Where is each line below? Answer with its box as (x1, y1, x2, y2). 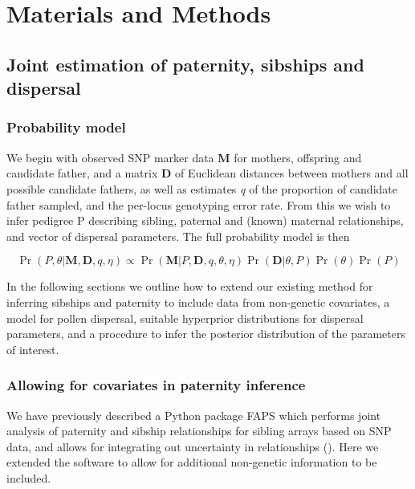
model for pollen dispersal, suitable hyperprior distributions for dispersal (6, 309, 364, 326)
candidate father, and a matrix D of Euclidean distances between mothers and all (6, 165, 409, 181)
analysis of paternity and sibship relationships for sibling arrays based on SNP (6, 422, 392, 439)
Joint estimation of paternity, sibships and (6, 51, 364, 76)
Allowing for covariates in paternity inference (6, 375, 306, 395)
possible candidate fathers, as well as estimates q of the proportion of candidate (6, 180, 397, 197)
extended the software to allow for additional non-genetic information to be (6, 454, 377, 471)
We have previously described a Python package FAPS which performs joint (6, 406, 381, 423)
